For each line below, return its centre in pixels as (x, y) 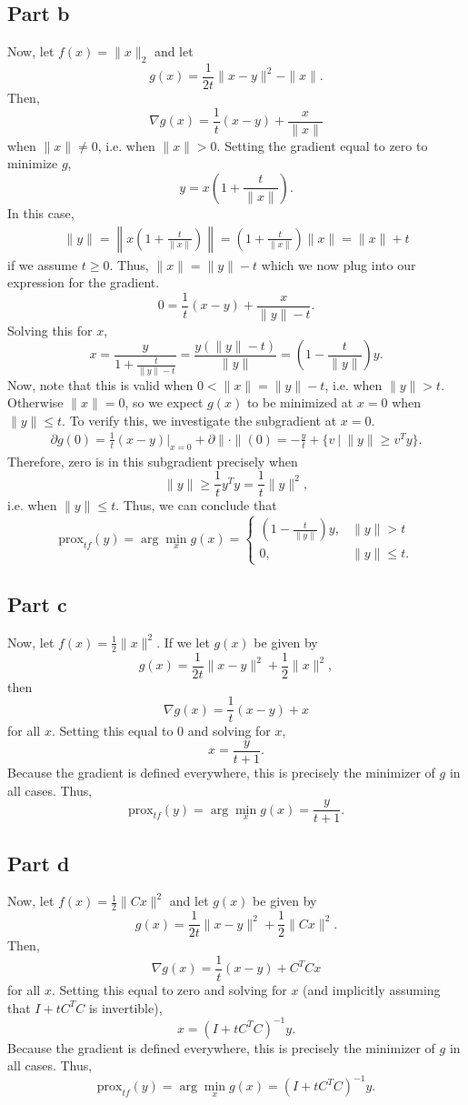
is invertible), (125, 1007)
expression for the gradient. (84, 282)
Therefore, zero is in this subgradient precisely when (153, 461)
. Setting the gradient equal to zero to (322, 145)
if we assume (43, 264)
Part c (37, 603)
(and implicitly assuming (372, 989)
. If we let (183, 642)
